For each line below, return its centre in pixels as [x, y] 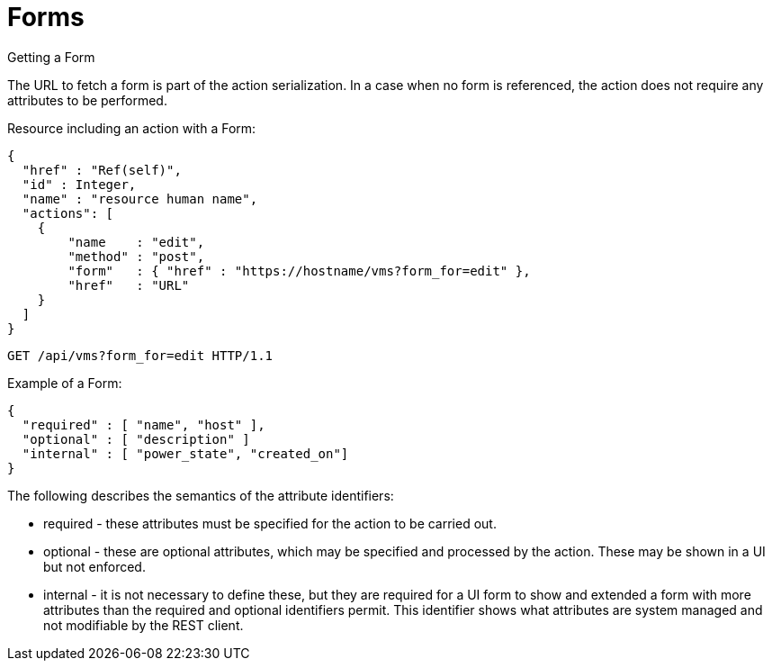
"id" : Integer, [79, 184]
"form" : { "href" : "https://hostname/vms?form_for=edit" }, [299, 271]
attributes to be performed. [87, 100]
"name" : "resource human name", [140, 199]
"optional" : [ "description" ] [136, 439]
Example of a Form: [65, 383]
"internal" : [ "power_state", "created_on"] [185, 453]
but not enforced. [94, 566]
